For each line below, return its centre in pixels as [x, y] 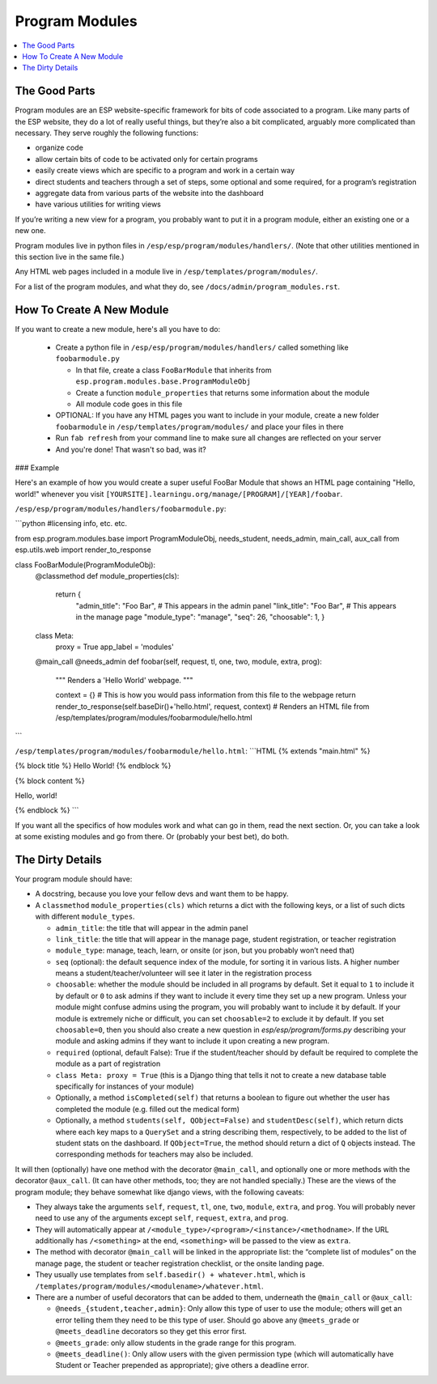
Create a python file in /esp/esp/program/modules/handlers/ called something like [202, 347]
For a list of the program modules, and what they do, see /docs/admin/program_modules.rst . [177, 287]
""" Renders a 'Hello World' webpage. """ [124, 680]
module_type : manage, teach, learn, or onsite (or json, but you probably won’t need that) [205, 950]
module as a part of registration [108, 1063]
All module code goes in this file [129, 404]
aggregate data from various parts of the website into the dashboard [150, 193]
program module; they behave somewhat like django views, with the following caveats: [160, 1192]
